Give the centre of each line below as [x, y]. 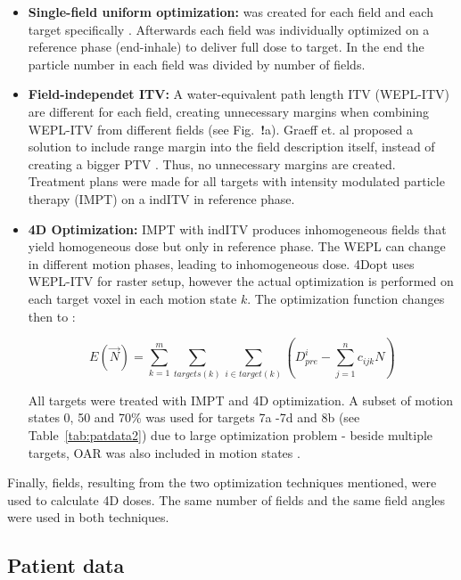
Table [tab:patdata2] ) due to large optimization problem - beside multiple [230, 435]
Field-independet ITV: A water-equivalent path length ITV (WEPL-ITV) [239, 94]
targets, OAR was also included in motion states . [164, 452]
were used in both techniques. [88, 517]
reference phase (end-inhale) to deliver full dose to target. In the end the [226, 47]
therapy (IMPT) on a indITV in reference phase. [161, 198]
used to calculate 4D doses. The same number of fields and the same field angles [226, 499]
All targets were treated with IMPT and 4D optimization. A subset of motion [241, 400]
